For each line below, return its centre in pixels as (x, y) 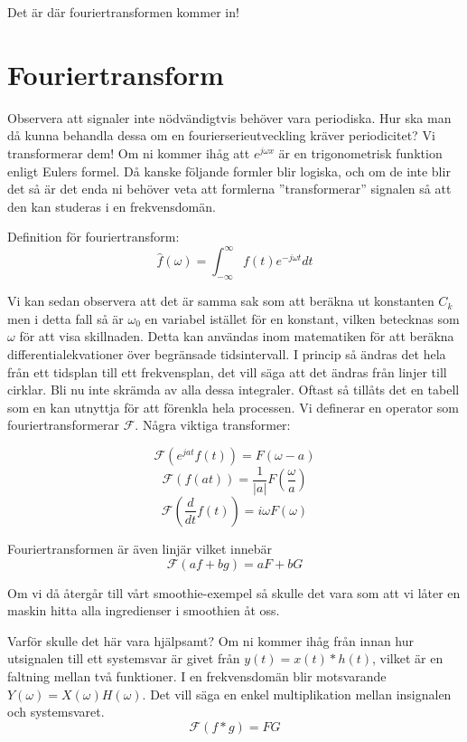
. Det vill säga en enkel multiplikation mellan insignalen (297, 694)
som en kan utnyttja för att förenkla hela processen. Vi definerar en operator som (233, 407)
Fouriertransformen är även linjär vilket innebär (140, 548)
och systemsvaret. (56, 712)
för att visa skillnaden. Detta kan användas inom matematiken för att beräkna (237, 336)
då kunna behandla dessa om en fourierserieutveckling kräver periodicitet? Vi (221, 135)
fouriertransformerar (64, 425)
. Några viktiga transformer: (213, 425)
